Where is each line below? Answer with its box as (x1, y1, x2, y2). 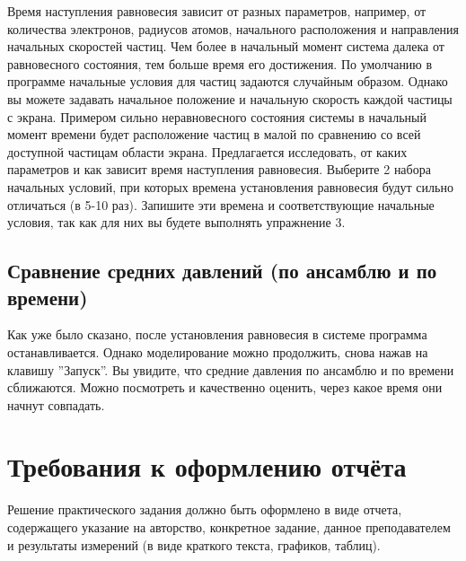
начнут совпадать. (7, 395, 105, 414)
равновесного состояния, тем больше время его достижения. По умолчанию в (7, 54, 433, 73)
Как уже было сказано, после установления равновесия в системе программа (7, 325, 427, 344)
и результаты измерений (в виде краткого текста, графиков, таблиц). (7, 535, 381, 554)
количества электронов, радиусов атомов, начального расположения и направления (7, 19, 460, 38)
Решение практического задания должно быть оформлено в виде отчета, (7, 500, 402, 519)
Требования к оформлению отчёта (7, 448, 407, 485)
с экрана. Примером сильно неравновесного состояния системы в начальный (7, 107, 426, 126)
